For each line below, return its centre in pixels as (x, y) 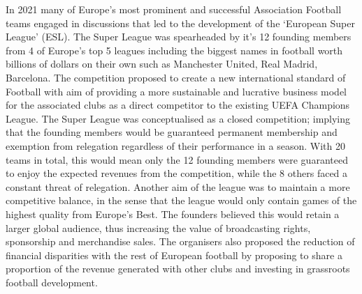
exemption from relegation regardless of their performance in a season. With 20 (175, 145)
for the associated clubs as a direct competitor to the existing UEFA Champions (178, 105)
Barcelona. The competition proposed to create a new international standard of (176, 77)
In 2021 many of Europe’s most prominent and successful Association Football (174, 9)
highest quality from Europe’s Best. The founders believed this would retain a (173, 214)
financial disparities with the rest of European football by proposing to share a (174, 255)
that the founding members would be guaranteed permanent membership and (172, 132)
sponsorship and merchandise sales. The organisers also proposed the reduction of (180, 241)
